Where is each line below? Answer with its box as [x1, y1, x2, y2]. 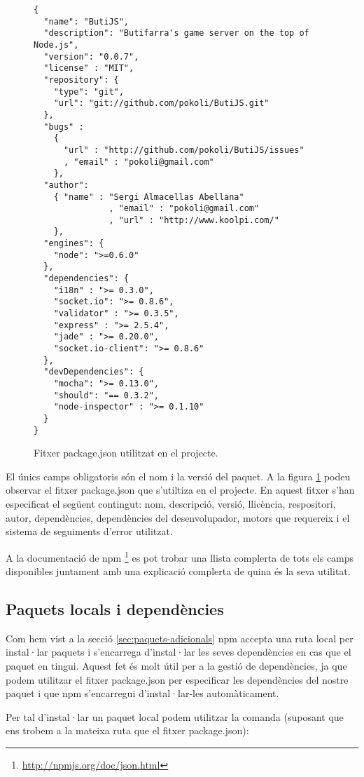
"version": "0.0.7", [43, 51, 139, 62]
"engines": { [43, 238, 104, 249]
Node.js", [34, 39, 79, 50]
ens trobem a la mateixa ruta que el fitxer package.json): [6, 723, 249, 738]
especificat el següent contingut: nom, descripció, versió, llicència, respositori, [6, 496, 336, 511]
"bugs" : [43, 121, 84, 132]
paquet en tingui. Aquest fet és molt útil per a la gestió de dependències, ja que [6, 658, 347, 673]
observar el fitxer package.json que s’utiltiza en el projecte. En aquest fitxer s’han [6, 482, 355, 497]
